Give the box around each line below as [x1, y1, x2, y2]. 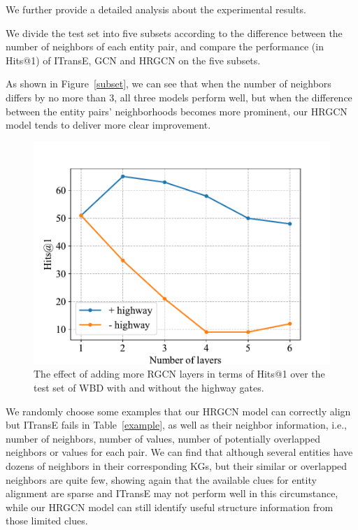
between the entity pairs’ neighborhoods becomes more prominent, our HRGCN [6, 103, 348, 118]
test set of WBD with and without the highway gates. [34, 380, 264, 394]
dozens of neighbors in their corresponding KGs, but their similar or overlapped [6, 458, 348, 473]
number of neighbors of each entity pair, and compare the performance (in [6, 39, 324, 54]
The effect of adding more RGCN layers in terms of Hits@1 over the [34, 366, 325, 381]
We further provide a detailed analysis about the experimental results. [6, 2, 306, 16]
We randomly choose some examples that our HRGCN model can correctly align [6, 403, 351, 418]
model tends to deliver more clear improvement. [6, 117, 211, 132]
